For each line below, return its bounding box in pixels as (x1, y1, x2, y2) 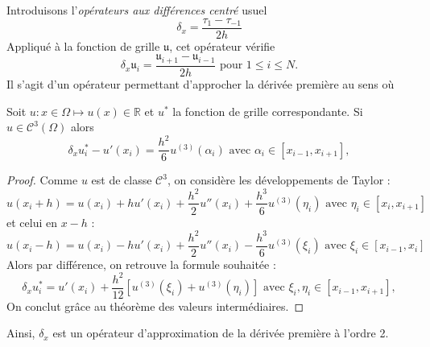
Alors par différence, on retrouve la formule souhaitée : (6, 255, 276, 272)
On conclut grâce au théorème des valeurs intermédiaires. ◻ (6, 297, 304, 314)
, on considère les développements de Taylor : (167, 171, 391, 188)
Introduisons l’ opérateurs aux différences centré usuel (6, 2, 267, 18)
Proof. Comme (6, 171, 78, 188)
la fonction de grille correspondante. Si (172, 102, 363, 119)
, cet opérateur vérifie (169, 37, 275, 54)
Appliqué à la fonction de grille (6, 37, 160, 54)
